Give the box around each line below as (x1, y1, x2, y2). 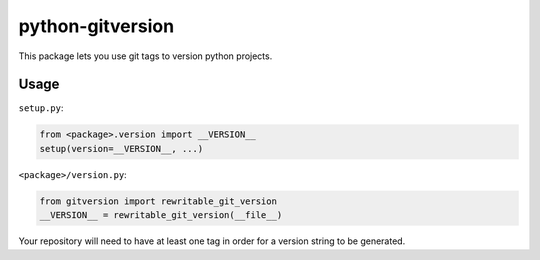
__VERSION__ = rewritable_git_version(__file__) (39, 210, 283, 221)
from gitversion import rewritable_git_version (39, 195, 277, 207)
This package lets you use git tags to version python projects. (18, 50, 273, 62)
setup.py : (18, 102, 64, 114)
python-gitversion (18, 15, 175, 37)
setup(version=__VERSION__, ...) (39, 143, 204, 154)
